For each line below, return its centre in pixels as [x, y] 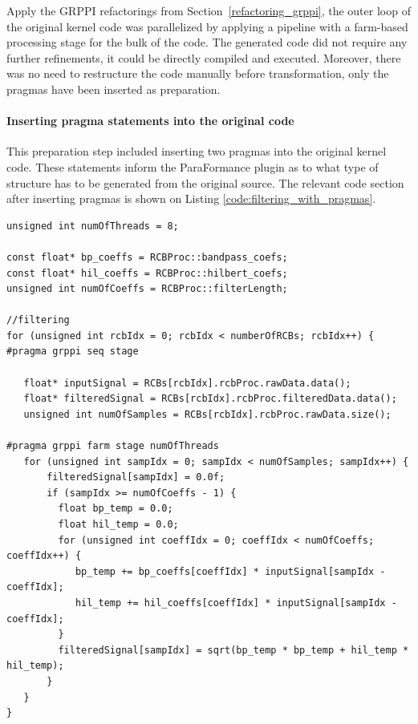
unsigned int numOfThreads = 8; [93, 226]
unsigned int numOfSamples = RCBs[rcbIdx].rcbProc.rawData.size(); [207, 414]
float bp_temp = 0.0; [116, 509]
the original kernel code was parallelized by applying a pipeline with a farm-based [207, 26]
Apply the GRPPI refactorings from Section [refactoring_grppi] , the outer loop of [209, 10]
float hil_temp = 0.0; [118, 525]
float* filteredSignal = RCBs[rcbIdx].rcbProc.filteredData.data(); [210, 399]
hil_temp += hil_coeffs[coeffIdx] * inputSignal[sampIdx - [236, 603]
